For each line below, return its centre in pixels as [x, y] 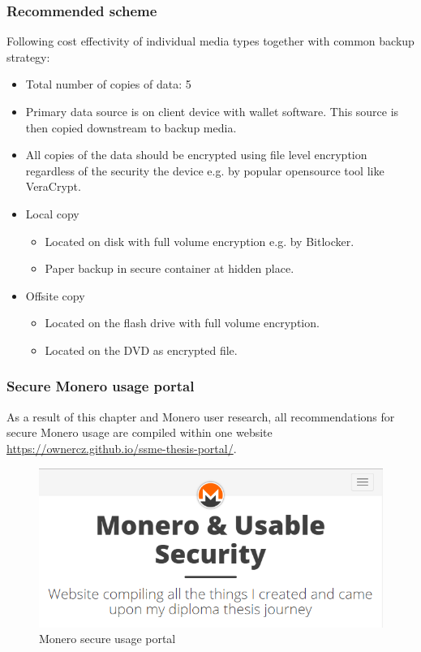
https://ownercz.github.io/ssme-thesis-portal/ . [122, 448]
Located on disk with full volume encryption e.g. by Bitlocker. [200, 241]
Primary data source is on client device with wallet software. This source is [212, 111]
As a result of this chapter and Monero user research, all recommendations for [201, 416]
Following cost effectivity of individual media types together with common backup [210, 41]
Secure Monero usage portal [101, 386]
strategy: [28, 56]
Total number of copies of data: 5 [108, 84]
